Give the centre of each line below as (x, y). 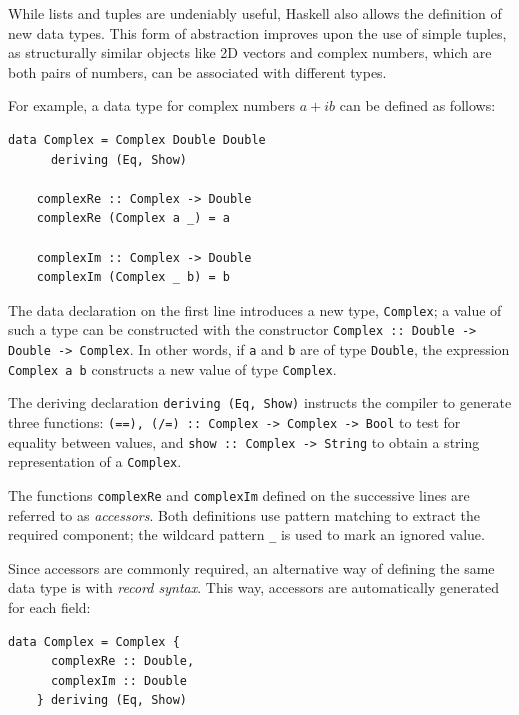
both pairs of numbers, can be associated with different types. (197, 71)
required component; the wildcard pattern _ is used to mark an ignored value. (246, 534)
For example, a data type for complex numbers (151, 105)
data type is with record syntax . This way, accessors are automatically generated (253, 587)
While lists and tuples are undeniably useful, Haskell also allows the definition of (255, 13)
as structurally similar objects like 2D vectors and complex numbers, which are (250, 52)
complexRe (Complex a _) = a (133, 218)
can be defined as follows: (417, 105)
